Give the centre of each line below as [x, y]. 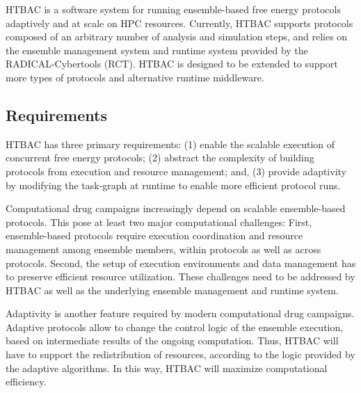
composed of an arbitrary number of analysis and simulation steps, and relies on [177, 37]
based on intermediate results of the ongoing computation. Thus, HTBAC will [172, 340]
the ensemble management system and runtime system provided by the [157, 50]
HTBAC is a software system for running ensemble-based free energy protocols [173, 9]
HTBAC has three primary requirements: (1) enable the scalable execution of [170, 144]
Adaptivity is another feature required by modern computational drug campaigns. [180, 313]
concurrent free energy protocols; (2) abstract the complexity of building [160, 158]
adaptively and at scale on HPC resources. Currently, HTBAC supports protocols [179, 23]
